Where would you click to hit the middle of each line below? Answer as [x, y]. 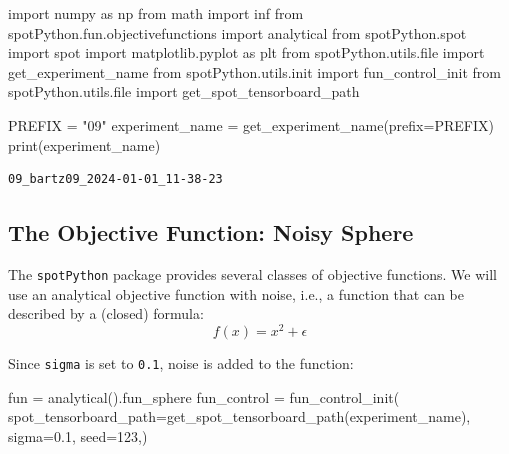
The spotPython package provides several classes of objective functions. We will [252, 273]
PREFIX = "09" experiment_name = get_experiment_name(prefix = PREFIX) [251, 124]
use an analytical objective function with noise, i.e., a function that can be [236, 293]
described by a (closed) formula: [106, 313]
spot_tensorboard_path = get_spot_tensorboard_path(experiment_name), [239, 416]
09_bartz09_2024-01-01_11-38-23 [115, 179]
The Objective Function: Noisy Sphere [211, 232]
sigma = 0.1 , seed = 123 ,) [78, 435]
